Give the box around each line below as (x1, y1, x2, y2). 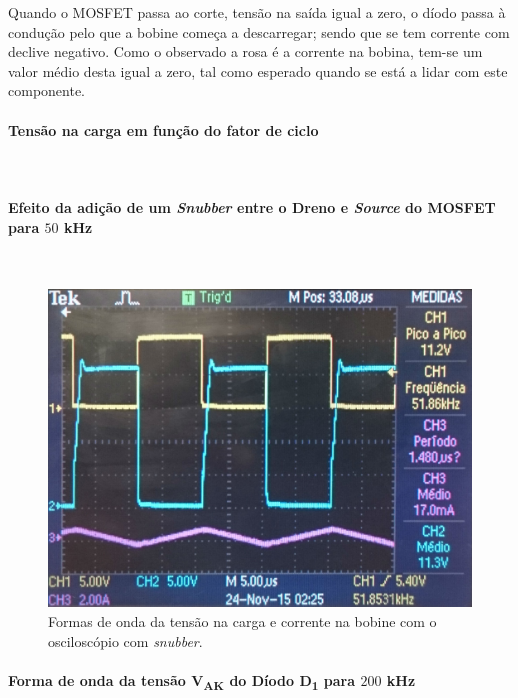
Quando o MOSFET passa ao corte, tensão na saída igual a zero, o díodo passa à (8, 2, 506, 22)
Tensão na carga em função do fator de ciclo (8, 119, 319, 140)
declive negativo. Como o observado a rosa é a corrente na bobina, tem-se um (8, 41, 483, 62)
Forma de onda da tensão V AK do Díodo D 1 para (8, 669, 356, 693)
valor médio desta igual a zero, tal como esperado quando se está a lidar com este (8, 60, 508, 81)
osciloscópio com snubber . (48, 630, 203, 651)
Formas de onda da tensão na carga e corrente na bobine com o (48, 610, 437, 631)
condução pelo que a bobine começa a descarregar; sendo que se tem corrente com (8, 21, 510, 42)
